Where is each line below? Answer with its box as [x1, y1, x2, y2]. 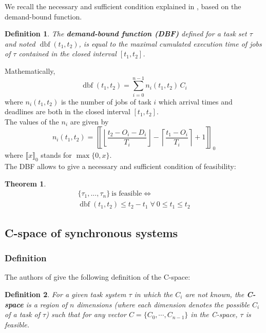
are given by [70, 116, 109, 127]
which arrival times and [158, 96, 233, 107]
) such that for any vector [46, 309, 126, 320]
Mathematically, [5, 65, 55, 76]
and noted [5, 38, 35, 49]
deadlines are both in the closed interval [5, 106, 130, 117]
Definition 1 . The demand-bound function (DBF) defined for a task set [5, 28, 247, 39]
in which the [134, 288, 173, 299]
